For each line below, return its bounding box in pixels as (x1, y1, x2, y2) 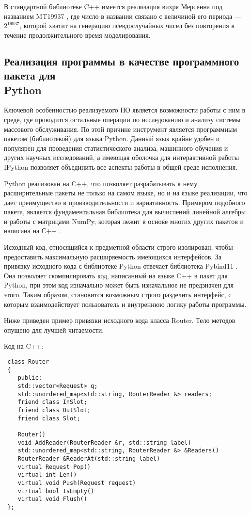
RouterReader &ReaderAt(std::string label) (17, 455, 160, 462)
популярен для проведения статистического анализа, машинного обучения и (4, 143, 228, 153)
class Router (7, 358, 49, 366)
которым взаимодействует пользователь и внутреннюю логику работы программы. (4, 299, 247, 309)
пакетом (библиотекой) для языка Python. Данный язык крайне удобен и (4, 133, 220, 144)
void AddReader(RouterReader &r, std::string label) (17, 439, 191, 446)
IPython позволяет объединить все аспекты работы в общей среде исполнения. (4, 161, 238, 172)
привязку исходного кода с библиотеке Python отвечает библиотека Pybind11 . (4, 261, 238, 271)
